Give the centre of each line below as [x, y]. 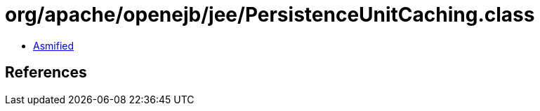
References [46, 73]
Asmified [54, 45]
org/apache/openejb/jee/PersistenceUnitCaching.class [270, 15]
